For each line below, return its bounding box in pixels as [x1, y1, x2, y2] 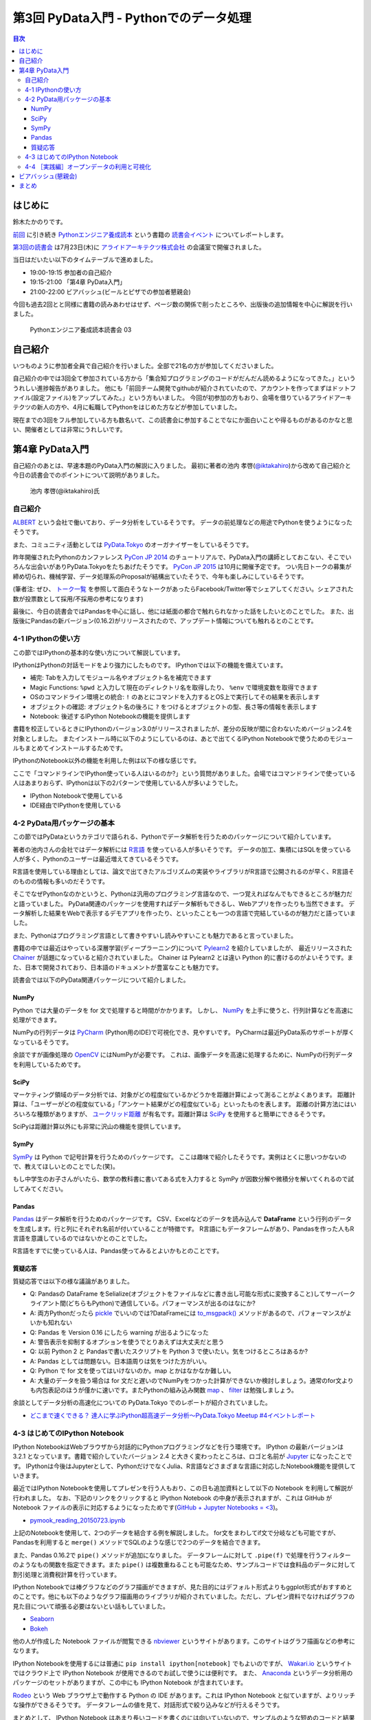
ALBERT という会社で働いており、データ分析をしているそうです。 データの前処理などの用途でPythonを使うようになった [12, 518, 353, 526]
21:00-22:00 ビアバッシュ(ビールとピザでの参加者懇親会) [30, 288, 192, 296]
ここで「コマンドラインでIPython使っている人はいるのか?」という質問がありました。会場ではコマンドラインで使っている [12, 769, 357, 777]
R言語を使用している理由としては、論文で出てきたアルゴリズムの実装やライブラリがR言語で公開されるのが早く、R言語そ [12, 868, 355, 876]
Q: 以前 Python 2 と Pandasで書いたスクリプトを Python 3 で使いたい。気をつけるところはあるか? [30, 1347, 308, 1355]
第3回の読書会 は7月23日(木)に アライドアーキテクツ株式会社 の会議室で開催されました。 [12, 243, 265, 251]
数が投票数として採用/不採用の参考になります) [12, 594, 144, 603]
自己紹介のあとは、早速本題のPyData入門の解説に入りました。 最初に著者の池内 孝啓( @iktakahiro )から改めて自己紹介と [12, 461, 352, 469]
